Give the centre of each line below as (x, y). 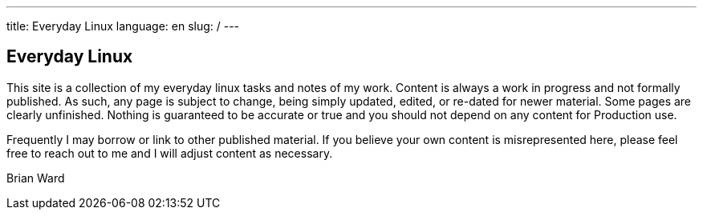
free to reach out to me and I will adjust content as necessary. (170, 153)
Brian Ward (36, 178)
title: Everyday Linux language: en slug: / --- (123, 26)
